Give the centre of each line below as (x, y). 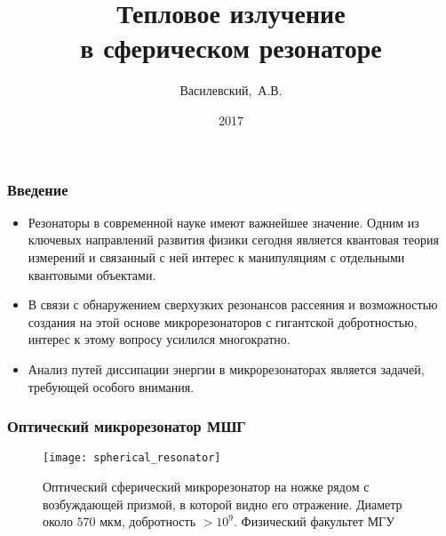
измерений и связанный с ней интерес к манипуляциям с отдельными (216, 256)
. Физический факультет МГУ (315, 521)
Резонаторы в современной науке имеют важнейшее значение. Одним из (223, 222)
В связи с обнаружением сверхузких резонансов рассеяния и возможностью (233, 304)
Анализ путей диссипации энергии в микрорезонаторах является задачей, (226, 368)
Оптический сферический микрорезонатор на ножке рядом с (206, 487)
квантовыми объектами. (92, 274)
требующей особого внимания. (111, 386)
